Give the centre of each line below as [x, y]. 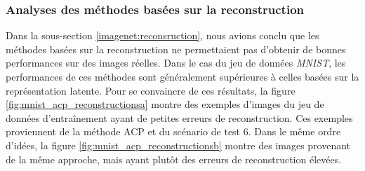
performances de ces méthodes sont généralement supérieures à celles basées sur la [182, 76]
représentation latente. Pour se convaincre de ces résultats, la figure [151, 90]
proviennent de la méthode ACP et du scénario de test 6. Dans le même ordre [173, 131]
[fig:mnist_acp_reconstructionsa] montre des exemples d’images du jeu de [165, 104]
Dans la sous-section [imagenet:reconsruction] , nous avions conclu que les [162, 35]
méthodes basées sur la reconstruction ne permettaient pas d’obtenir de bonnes [176, 49]
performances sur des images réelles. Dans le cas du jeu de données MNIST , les [176, 63]
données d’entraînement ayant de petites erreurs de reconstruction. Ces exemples [179, 117]
